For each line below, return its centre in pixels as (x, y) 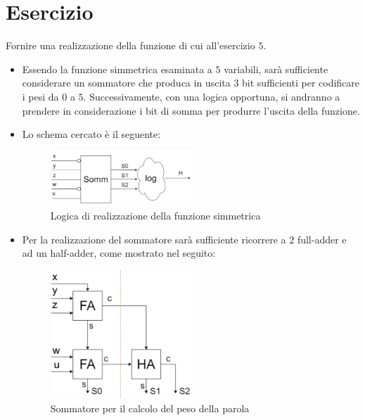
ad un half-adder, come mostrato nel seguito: (119, 253)
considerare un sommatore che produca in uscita (126, 83)
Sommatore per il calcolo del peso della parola (150, 408)
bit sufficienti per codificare (301, 83)
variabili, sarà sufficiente (276, 69)
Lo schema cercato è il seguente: (91, 134)
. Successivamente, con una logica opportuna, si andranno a (212, 96)
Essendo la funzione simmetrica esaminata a (117, 69)
